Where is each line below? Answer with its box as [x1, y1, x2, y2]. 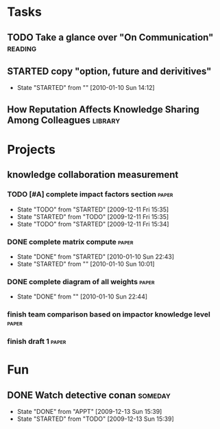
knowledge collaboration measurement [7, 169, 179, 181]
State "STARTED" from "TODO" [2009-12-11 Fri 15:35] [16, 212, 169, 220]
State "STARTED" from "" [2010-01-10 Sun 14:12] [16, 84, 156, 92]
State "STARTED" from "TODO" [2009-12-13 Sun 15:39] [16, 415, 175, 423]
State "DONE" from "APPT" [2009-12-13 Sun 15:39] [16, 408, 162, 416]
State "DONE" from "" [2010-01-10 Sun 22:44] [16, 292, 148, 301]
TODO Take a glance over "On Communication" [7, 32, 214, 43]
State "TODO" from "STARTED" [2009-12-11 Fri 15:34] [16, 220, 169, 228]
